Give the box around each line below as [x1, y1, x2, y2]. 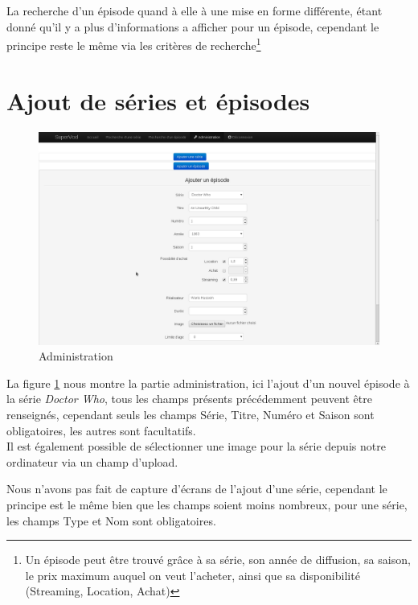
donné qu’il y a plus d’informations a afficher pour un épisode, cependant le [6, 18, 379, 35]
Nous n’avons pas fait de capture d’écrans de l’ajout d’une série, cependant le [6, 480, 387, 497]
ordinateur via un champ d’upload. [6, 453, 178, 470]
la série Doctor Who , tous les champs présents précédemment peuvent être [6, 390, 372, 407]
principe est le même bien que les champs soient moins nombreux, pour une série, [6, 496, 408, 512]
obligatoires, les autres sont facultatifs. [6, 422, 196, 438]
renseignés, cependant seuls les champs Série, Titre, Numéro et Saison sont [6, 405, 375, 422]
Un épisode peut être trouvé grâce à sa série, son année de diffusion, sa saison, [25, 551, 411, 568]
